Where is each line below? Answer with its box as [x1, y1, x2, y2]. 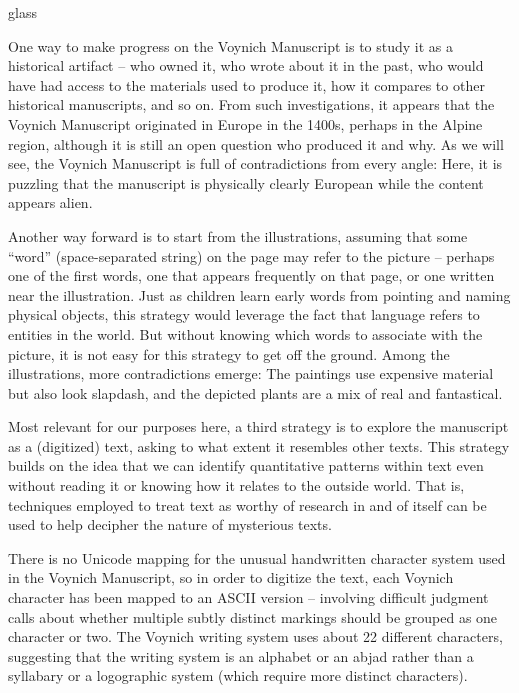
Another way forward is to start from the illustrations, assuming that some [8, 225, 468, 246]
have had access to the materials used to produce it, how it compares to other [8, 74, 485, 95]
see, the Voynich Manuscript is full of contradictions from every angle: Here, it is [8, 153, 503, 174]
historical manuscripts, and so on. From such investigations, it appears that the [8, 94, 495, 115]
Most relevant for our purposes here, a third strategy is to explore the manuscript [8, 416, 509, 437]
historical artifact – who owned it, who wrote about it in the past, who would [8, 55, 484, 76]
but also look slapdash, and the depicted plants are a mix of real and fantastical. [8, 382, 503, 403]
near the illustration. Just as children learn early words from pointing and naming [8, 284, 511, 305]
